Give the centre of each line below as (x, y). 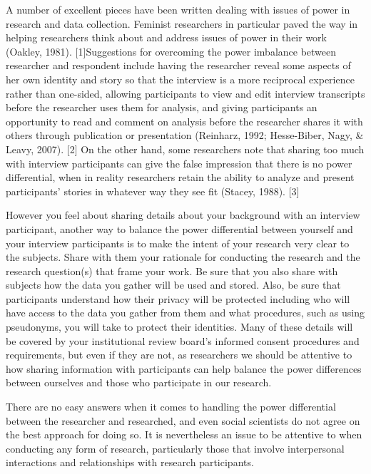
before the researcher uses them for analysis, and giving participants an (162, 107)
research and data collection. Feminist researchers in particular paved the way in (182, 23)
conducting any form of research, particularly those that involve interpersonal (175, 448)
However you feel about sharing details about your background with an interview (183, 215)
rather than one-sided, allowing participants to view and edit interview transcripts (185, 93)
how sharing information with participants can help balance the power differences (184, 368)
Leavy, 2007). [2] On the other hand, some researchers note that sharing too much (185, 149)
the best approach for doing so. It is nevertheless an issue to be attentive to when (184, 434)
